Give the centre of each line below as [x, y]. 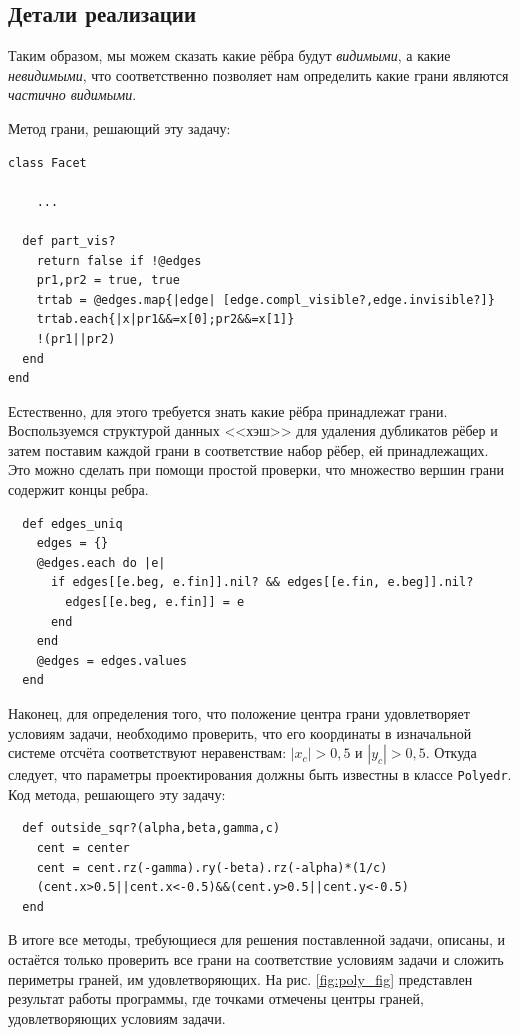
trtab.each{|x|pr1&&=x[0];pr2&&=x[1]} [165, 319]
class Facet [47, 162]
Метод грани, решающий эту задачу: [119, 127]
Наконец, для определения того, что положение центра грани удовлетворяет [239, 713]
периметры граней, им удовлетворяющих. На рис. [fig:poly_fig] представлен [240, 978]
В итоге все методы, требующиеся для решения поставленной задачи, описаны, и [256, 939]
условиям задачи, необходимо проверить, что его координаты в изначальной [240, 732]
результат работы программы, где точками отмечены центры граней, [216, 998]
